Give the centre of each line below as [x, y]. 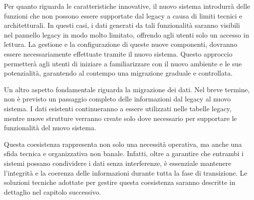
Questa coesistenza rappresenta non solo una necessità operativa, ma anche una [123, 144]
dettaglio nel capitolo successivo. [53, 191]
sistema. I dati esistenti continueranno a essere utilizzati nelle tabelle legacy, [118, 108]
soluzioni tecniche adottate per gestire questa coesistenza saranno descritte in [120, 182]
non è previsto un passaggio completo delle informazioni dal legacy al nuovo [117, 99]
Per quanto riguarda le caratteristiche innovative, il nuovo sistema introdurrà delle [127, 6]
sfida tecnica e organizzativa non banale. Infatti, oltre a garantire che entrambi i [124, 153]
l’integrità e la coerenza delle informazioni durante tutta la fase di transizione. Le [126, 172]
